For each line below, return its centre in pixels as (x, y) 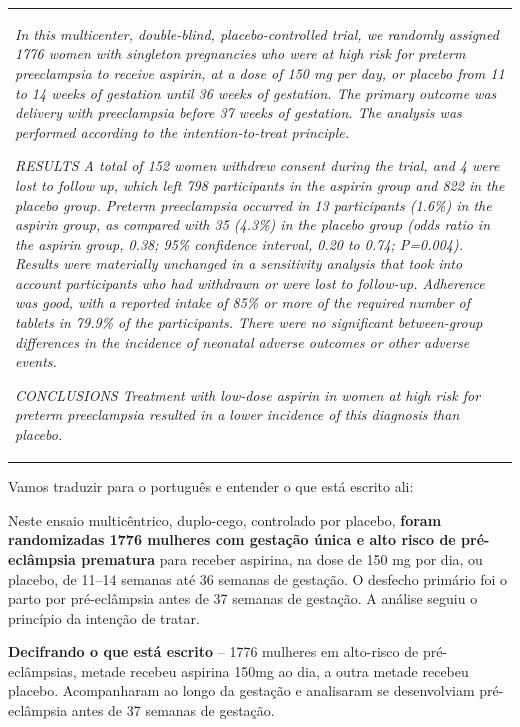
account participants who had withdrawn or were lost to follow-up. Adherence (250, 282)
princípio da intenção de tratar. (104, 617)
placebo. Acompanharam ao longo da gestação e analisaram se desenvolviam (241, 690)
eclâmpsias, (42, 670)
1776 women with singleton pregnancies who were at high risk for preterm (240, 53)
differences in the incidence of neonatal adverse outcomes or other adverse (242, 341)
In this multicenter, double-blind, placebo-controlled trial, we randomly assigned (257, 33)
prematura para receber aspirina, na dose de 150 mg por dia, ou (282, 558)
